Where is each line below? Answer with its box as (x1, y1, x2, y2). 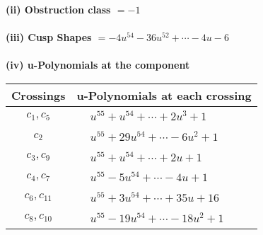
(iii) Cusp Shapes (6, 30, 92, 45)
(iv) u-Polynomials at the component (6, 57, 190, 72)
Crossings (11, 86, 66, 103)
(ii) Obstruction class (6, 2, 111, 16)
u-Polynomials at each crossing (76, 86, 252, 103)
